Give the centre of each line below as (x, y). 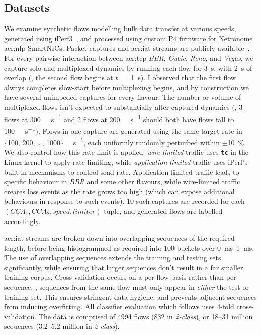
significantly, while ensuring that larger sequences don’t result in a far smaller (124, 267)
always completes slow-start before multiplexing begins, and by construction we (126, 87)
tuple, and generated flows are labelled (163, 211)
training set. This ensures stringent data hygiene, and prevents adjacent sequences (130, 297)
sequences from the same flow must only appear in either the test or (144, 287)
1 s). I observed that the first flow (183, 78)
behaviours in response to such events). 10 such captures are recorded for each (124, 201)
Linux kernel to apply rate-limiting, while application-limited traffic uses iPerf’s (126, 161)
